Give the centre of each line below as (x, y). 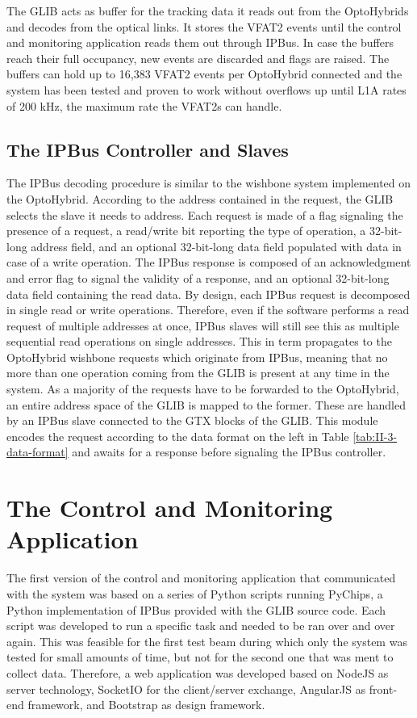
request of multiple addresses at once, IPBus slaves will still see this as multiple (203, 325)
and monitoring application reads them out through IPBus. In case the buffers (200, 42)
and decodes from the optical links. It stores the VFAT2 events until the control (204, 26)
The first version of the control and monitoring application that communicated (201, 578)
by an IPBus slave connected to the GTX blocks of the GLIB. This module (192, 420)
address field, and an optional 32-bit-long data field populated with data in (216, 246)
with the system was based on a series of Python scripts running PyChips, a (195, 593)
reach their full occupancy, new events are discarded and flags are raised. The (198, 58)
